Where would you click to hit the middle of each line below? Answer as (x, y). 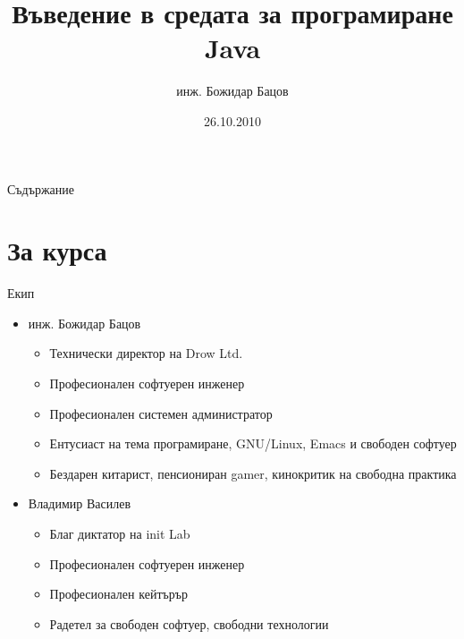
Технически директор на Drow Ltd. (146, 353)
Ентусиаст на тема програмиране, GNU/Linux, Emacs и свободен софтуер (253, 443)
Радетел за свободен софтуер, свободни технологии (189, 623)
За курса (57, 250)
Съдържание (41, 188)
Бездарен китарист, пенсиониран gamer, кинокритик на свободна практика (253, 473)
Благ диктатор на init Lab (120, 533)
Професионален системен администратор (161, 413)
